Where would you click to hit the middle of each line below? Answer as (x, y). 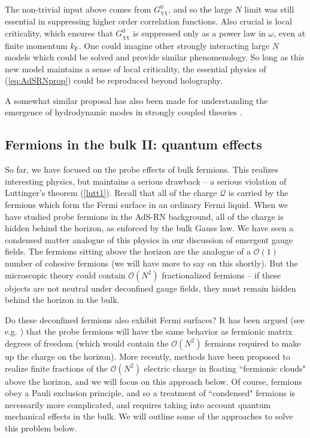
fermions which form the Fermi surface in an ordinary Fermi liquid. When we (146, 205)
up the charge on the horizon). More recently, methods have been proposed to (148, 356)
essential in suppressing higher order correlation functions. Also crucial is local (149, 21)
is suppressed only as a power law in (199, 33)
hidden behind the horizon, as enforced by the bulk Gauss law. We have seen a (149, 228)
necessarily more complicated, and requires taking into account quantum (138, 404)
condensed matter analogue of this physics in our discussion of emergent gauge (149, 239)
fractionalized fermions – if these (221, 275)
